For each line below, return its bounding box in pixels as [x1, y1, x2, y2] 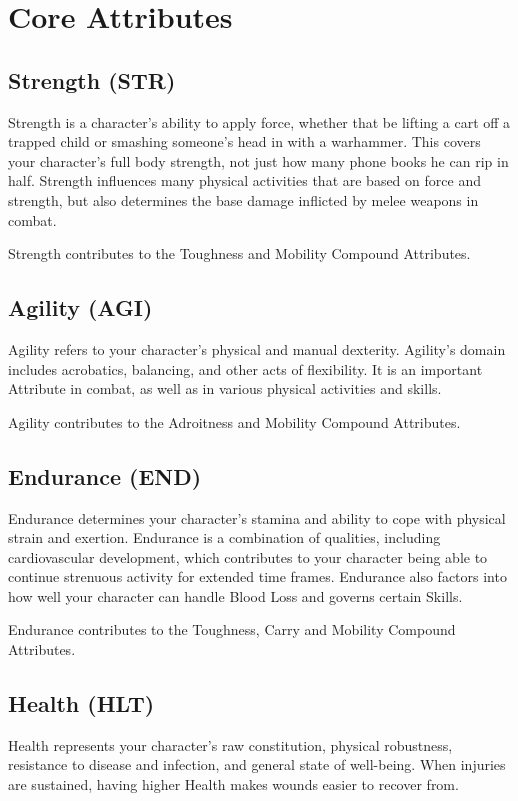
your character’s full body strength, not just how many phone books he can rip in [8, 150, 509, 171]
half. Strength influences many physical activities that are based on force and [8, 170, 481, 191]
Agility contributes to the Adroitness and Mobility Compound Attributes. [8, 411, 461, 432]
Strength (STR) [8, 64, 176, 95]
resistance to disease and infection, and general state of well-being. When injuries [8, 754, 506, 775]
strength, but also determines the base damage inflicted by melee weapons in [8, 189, 479, 210]
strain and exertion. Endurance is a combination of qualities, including [8, 527, 441, 548]
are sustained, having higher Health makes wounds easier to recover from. [8, 774, 459, 795]
